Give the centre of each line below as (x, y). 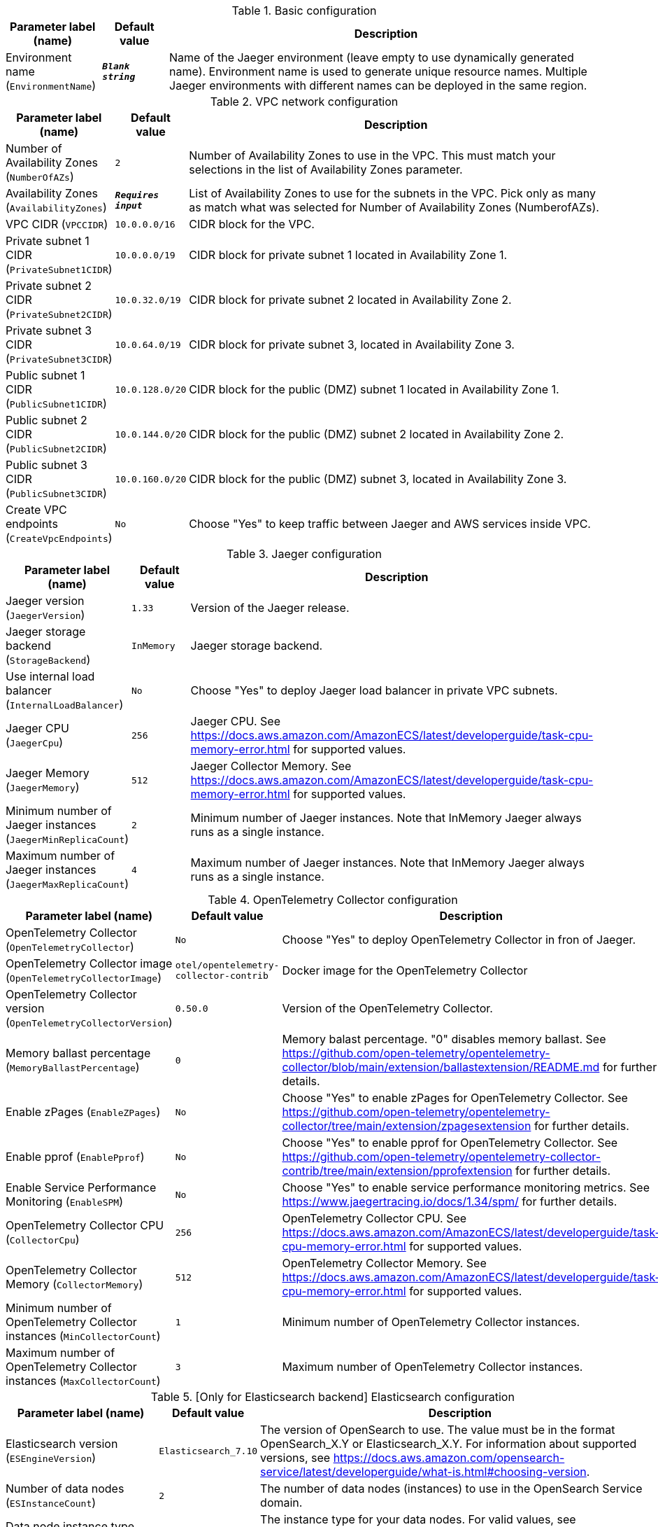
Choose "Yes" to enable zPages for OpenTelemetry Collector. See (455, 1098)
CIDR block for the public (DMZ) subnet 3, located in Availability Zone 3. (378, 479)
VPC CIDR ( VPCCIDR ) (57, 224)
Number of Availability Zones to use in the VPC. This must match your (372, 155)
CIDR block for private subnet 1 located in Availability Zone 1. (348, 255)
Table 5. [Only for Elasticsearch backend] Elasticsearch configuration (332, 1397)
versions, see (295, 1458)
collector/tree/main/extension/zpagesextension (407, 1126)
